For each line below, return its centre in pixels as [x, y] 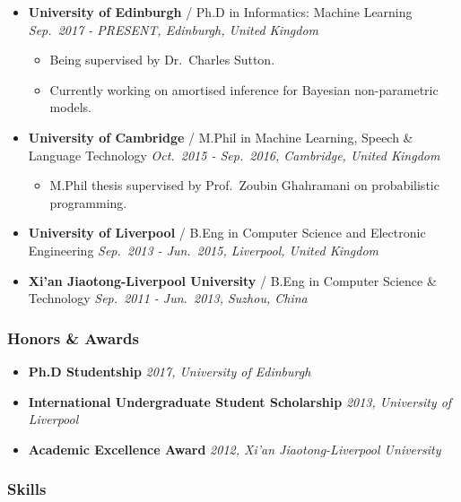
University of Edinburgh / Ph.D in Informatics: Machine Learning [220, 12]
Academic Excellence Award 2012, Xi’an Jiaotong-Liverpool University [235, 449]
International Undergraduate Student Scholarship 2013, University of [240, 401]
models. [70, 107]
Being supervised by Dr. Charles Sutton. [162, 60]
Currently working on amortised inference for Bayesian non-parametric [244, 89]
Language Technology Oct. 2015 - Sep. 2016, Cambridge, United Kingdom [234, 155]
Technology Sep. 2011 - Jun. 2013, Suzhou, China [168, 298]
